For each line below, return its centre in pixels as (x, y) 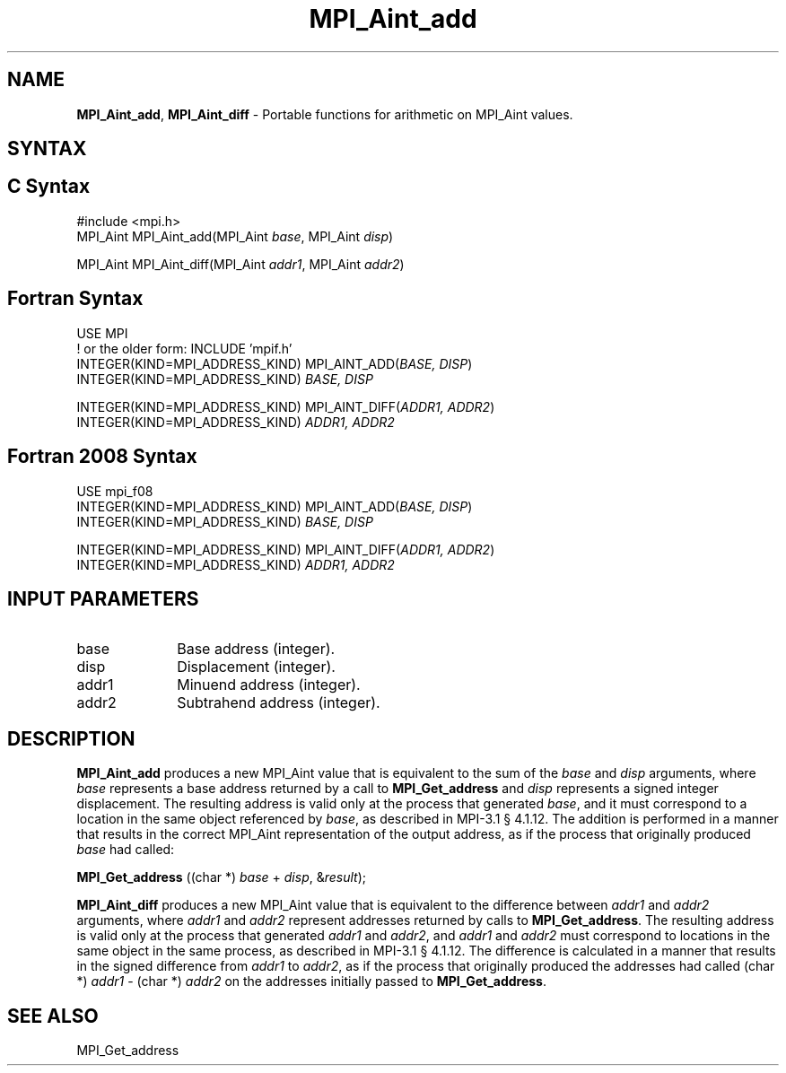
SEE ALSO (53, 1016)
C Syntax (49, 187)
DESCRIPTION (71, 738)
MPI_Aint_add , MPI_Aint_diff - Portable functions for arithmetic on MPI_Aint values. (325, 114)
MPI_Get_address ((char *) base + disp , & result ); (222, 877)
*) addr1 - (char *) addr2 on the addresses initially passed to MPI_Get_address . (312, 981)
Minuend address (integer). (269, 685)
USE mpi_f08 (115, 491)
